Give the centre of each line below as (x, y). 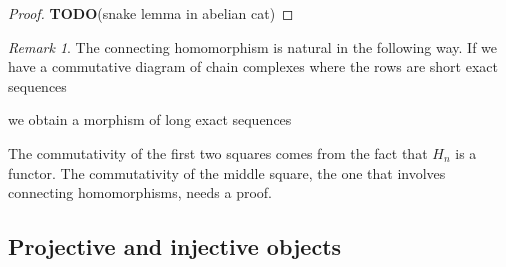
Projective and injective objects (175, 246)
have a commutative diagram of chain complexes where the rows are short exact (253, 66)
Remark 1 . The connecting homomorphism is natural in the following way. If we (253, 46)
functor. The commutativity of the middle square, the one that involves (227, 172)
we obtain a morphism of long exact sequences (150, 119)
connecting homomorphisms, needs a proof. (140, 192)
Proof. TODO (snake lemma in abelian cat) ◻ (151, 13)
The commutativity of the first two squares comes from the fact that (218, 152)
